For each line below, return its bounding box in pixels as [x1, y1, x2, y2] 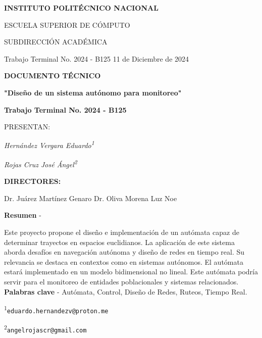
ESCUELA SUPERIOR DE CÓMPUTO [4, 19, 130, 30]
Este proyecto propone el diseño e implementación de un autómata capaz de [4, 227, 239, 237]
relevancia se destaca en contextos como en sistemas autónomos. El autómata [4, 256, 243, 267]
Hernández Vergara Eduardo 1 [4, 138, 94, 151]
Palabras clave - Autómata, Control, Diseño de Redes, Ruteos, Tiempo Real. [4, 286, 247, 297]
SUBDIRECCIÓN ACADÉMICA [4, 36, 108, 47]
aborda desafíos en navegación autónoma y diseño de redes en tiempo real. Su [4, 247, 245, 257]
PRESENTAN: [4, 121, 50, 132]
